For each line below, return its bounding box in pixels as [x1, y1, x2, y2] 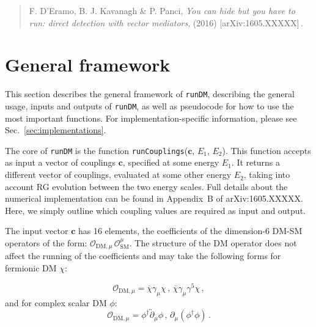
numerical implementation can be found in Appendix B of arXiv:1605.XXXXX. [5, 192, 303, 205]
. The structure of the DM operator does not [129, 237, 297, 249]
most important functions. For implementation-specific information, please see [5, 111, 297, 124]
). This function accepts [222, 144, 311, 156]
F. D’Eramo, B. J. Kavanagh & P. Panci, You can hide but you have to [29, 4, 295, 17]
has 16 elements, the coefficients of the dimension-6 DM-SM [78, 224, 303, 237]
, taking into [243, 168, 290, 181]
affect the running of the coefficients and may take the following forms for [5, 249, 281, 262]
